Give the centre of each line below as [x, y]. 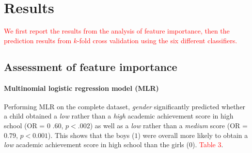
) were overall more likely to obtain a [193, 135]
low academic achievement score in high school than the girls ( [96, 144]
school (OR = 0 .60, [34, 126]
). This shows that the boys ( [91, 135]
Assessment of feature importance [91, 66]
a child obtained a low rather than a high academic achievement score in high [119, 116]
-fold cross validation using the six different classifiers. [157, 40]
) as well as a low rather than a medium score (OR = [169, 126]
